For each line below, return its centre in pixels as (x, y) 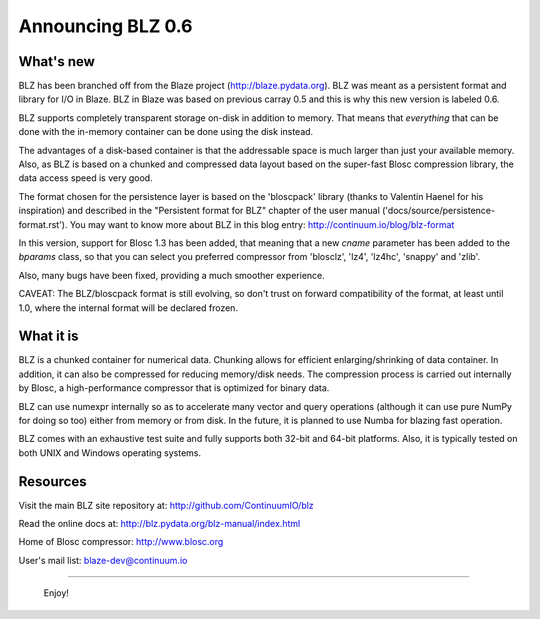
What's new (56, 61)
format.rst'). (43, 224)
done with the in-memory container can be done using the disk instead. (166, 132)
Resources (52, 481)
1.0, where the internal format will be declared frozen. (128, 307)
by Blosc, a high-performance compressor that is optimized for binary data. (174, 388)
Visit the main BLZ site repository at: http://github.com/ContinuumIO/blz (166, 505)
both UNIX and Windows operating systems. (110, 452)
